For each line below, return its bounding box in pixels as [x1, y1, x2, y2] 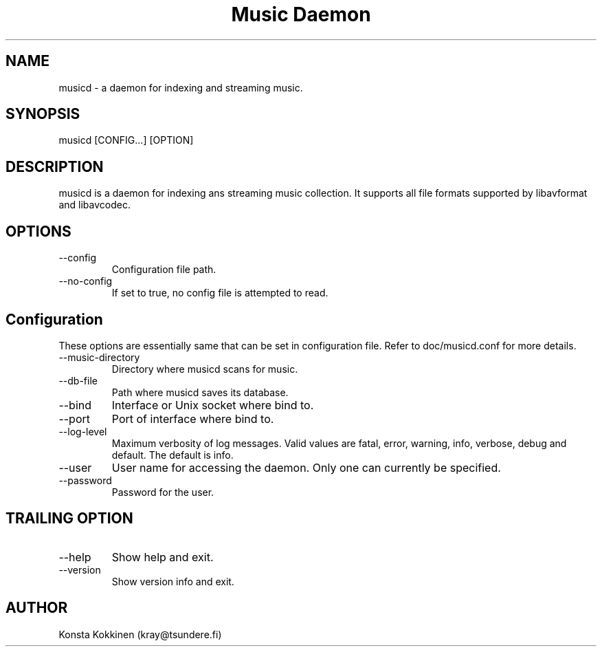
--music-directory [58, 351, 140, 363]
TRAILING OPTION [5, 510, 133, 528]
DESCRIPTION [5, 157, 104, 175]
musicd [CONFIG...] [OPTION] [58, 134, 194, 146]
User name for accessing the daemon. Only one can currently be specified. [111, 460, 501, 475]
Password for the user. [111, 486, 214, 498]
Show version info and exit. [111, 575, 234, 587]
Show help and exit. [111, 550, 214, 564]
